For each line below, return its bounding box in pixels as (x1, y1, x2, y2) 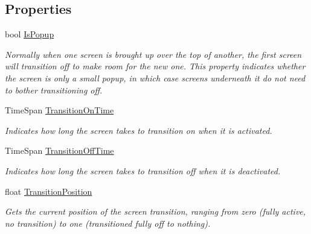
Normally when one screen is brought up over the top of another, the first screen (5, 48, 302, 60)
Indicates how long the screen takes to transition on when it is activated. (5, 124, 272, 136)
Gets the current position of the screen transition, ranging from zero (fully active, (5, 205, 306, 218)
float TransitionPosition (5, 185, 92, 197)
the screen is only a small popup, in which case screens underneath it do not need (5, 71, 306, 84)
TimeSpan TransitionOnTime (5, 104, 114, 116)
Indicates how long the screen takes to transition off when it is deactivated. (5, 164, 281, 177)
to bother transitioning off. (5, 83, 103, 96)
